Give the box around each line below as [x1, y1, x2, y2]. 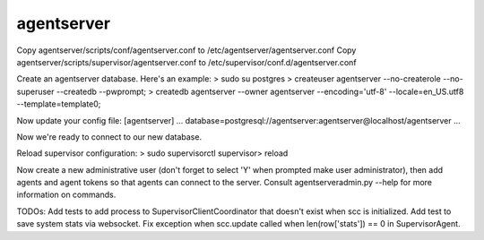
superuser [16, 86, 55, 97]
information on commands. [16, 189, 117, 201]
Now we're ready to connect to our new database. [16, 131, 202, 142]
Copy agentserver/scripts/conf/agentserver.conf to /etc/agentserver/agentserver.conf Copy [16, 45, 357, 56]
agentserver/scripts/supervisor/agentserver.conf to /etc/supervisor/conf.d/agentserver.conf [16, 56, 358, 67]
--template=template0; [16, 99, 101, 109]
